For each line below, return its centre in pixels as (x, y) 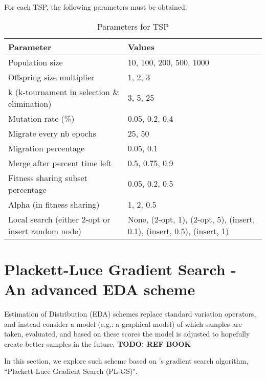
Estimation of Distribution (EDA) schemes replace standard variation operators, (130, 313)
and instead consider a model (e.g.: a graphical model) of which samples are (123, 323)
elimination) (30, 103)
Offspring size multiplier (51, 77)
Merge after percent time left (60, 163)
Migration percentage (46, 148)
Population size (36, 62)
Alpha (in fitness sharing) (54, 204)
